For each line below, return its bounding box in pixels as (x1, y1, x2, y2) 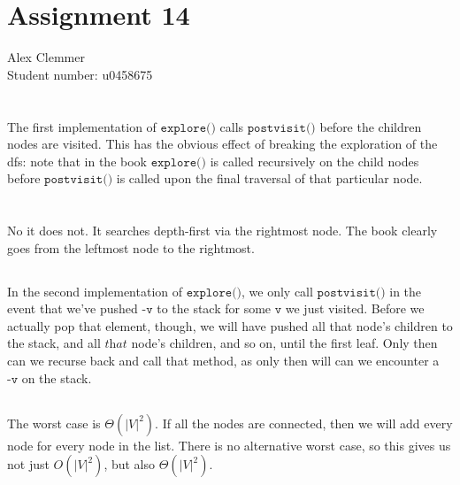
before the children (319, 117, 422, 135)
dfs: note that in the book (7, 151, 147, 170)
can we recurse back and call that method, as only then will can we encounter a (7, 351, 440, 370)
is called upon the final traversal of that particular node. (116, 169, 423, 188)
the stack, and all (7, 334, 101, 352)
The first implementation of (7, 117, 157, 135)
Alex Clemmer (7, 48, 85, 66)
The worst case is (7, 413, 101, 432)
